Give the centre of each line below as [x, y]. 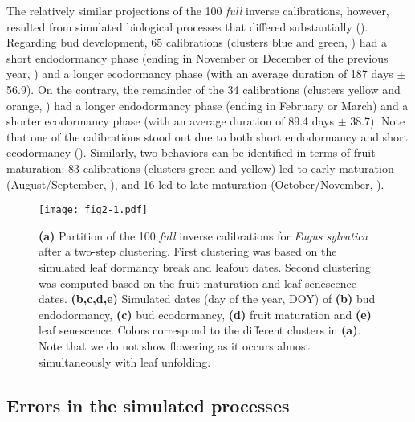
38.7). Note [378, 121]
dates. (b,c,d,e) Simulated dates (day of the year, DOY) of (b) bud [207, 299]
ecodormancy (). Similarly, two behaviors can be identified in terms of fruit [191, 152]
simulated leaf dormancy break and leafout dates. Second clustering [205, 266]
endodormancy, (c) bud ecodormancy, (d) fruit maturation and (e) [205, 314]
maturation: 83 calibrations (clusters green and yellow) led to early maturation [200, 168]
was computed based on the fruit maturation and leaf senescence [197, 283]
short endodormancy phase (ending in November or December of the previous [197, 57]
